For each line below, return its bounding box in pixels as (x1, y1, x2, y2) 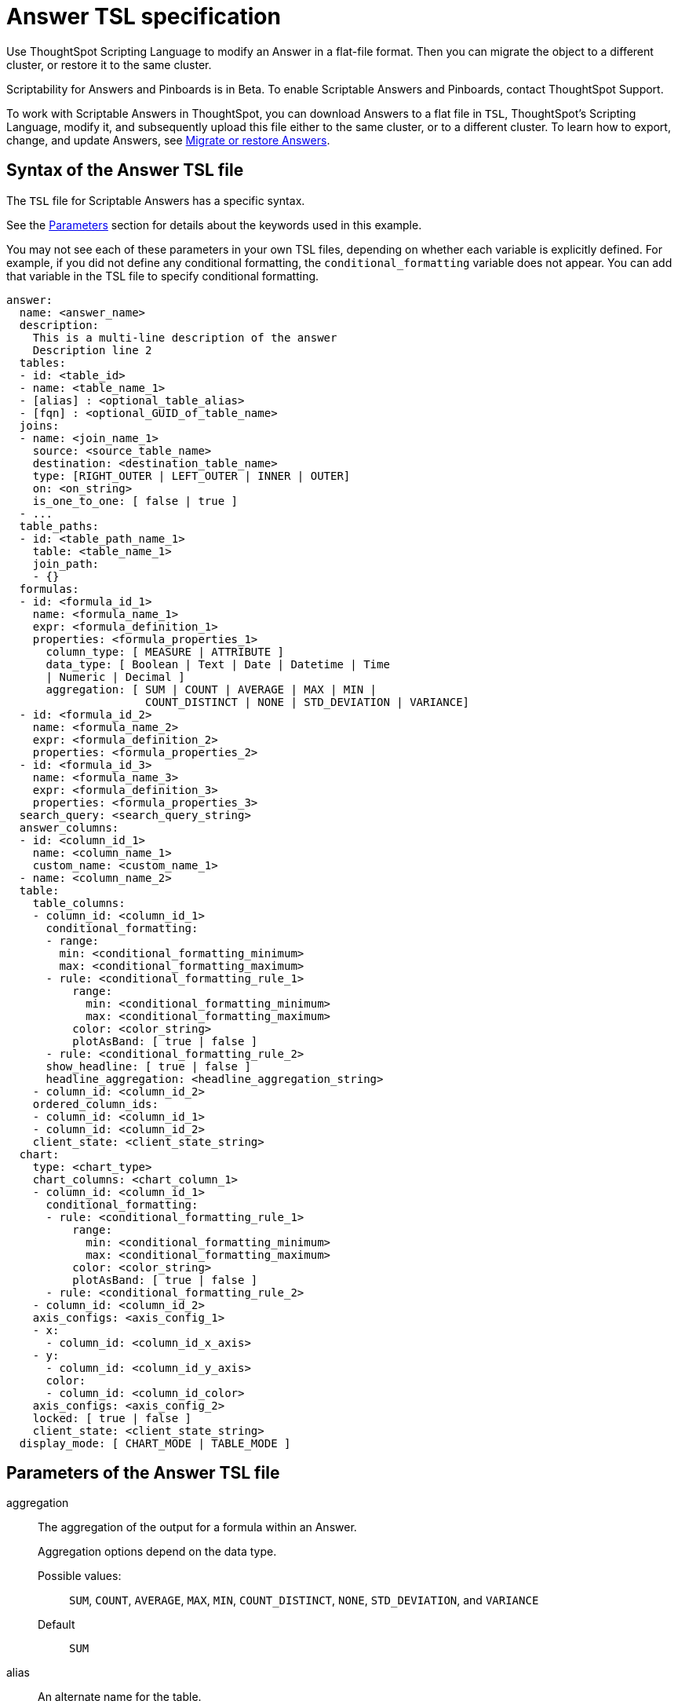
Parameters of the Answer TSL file (6, 1463, 280, 1483)
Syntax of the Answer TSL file (6, 160, 244, 181)
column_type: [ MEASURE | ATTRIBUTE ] (46, 645, 285, 658)
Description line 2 (32, 343, 152, 357)
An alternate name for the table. (38, 1690, 202, 1704)
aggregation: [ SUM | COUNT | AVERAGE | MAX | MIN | (46, 682, 377, 696)
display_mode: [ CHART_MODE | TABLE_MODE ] (19, 1436, 291, 1450)
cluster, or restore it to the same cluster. (6, 57, 212, 71)
